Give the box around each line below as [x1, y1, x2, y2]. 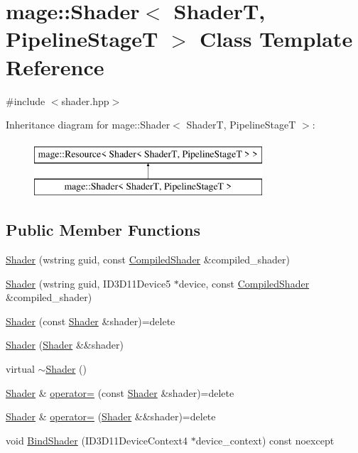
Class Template [200, 24, 353, 53]
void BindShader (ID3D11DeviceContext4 [6, 432, 188, 447]
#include [6, 93, 45, 108]
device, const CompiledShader [178, 275, 310, 290]
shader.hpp [61, 93, 109, 108]
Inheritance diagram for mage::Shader [6, 117, 170, 132]
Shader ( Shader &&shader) [6, 337, 124, 352]
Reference [6, 52, 104, 81]
